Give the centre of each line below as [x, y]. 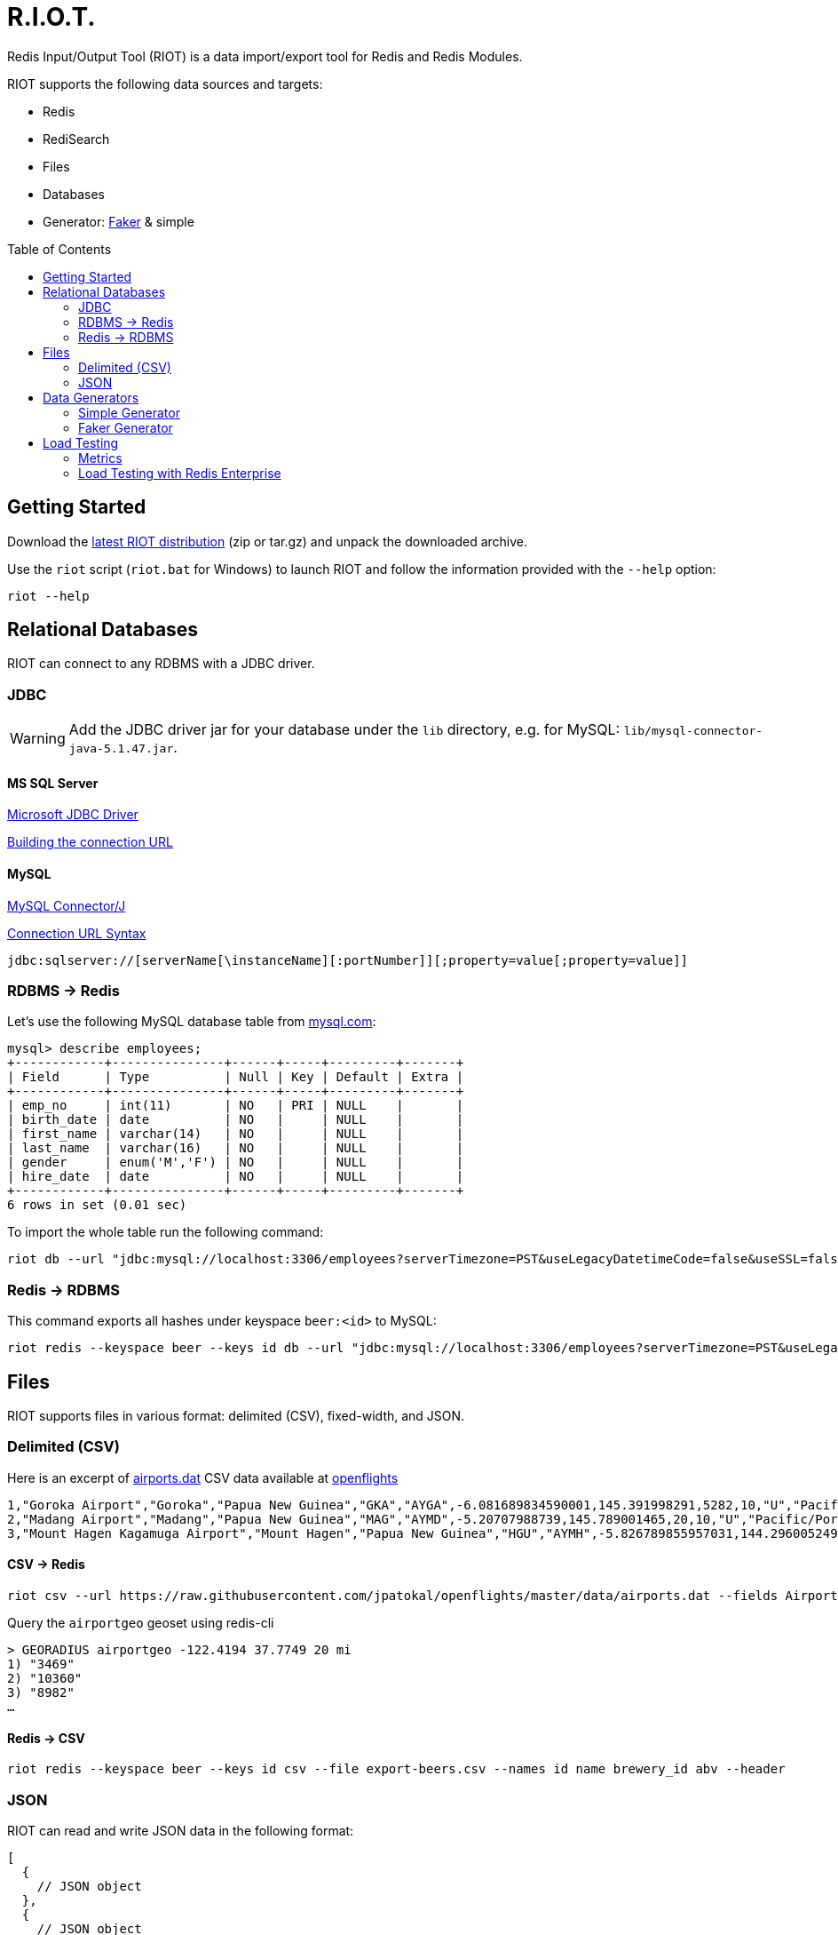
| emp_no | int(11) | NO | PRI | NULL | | [236, 1106]
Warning [38, 739]
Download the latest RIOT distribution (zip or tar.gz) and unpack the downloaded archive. [267, 541]
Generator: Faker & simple [119, 221]
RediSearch [76, 139]
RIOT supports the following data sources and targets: [165, 84]
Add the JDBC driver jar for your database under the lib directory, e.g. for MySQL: [344, 730]
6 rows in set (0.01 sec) [97, 1205]
